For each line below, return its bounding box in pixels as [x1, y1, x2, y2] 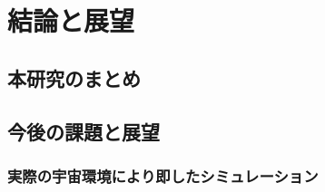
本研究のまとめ [7, 63, 141, 91]
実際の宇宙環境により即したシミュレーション [7, 164, 319, 187]
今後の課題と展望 [7, 117, 160, 145]
